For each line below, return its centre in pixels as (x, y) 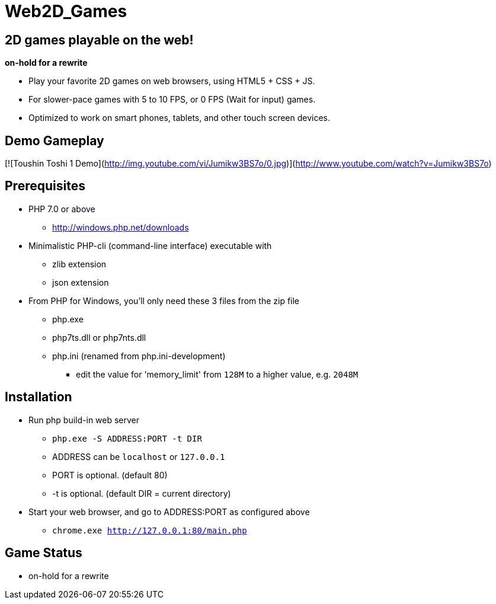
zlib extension (79, 264)
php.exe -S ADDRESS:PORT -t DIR (127, 438)
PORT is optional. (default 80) (110, 475)
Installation (39, 397)
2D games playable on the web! (99, 40)
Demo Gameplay (55, 140)
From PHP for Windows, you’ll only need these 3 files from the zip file (164, 301)
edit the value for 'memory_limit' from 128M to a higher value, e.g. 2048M (217, 374)
